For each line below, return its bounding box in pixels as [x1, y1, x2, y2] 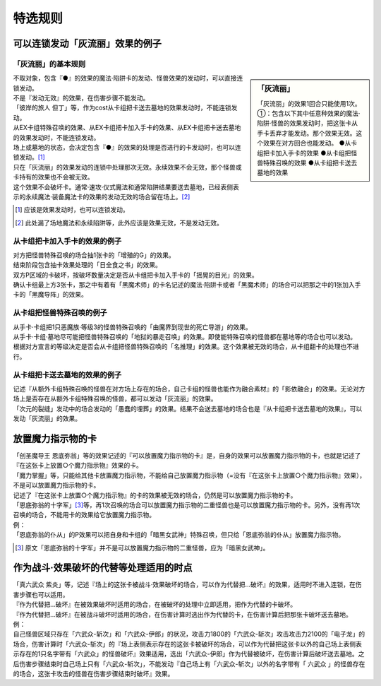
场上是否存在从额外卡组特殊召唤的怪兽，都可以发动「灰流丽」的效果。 [13, 394, 217, 403]
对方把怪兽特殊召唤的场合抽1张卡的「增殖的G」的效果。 [13, 251, 176, 259]
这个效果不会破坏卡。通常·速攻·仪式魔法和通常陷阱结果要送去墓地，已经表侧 [13, 182, 234, 191]
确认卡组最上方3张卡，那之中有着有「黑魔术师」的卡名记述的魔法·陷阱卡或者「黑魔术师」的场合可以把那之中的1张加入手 [13, 280, 361, 289]
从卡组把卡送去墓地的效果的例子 [13, 369, 122, 379]
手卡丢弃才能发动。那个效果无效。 [257, 129, 356, 137]
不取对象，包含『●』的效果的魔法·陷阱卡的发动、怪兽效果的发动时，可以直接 [13, 74, 237, 83]
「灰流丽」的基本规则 [13, 59, 86, 69]
